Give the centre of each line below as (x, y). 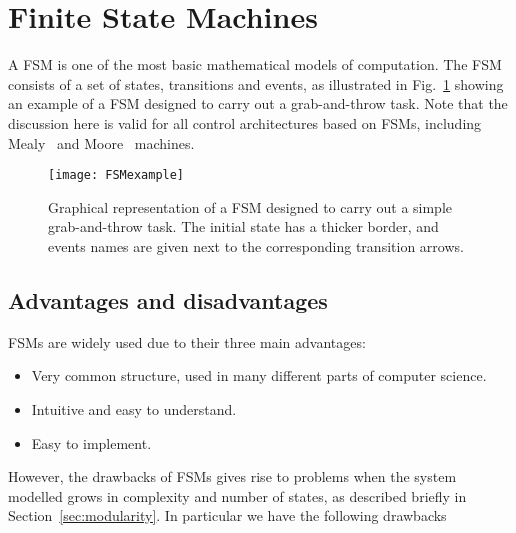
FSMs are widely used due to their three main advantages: (187, 341)
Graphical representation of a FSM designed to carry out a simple (250, 206)
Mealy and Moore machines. (101, 142)
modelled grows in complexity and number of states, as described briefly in (237, 495)
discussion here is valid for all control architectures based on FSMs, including (245, 122)
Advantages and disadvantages (168, 299)
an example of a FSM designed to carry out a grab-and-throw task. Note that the (258, 103)
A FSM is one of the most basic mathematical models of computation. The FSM (255, 64)
